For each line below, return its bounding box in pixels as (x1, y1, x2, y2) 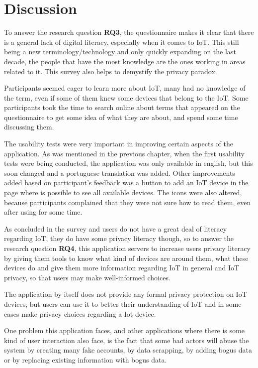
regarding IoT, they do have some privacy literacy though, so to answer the (4, 233, 234, 244)
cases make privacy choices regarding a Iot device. (4, 308, 156, 319)
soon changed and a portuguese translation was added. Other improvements (4, 167, 235, 178)
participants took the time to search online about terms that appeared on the (4, 102, 240, 113)
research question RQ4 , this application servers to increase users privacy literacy (4, 243, 251, 253)
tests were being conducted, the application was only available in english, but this (4, 158, 253, 168)
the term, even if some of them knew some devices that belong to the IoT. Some (4, 92, 249, 103)
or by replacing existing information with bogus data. (4, 354, 167, 365)
